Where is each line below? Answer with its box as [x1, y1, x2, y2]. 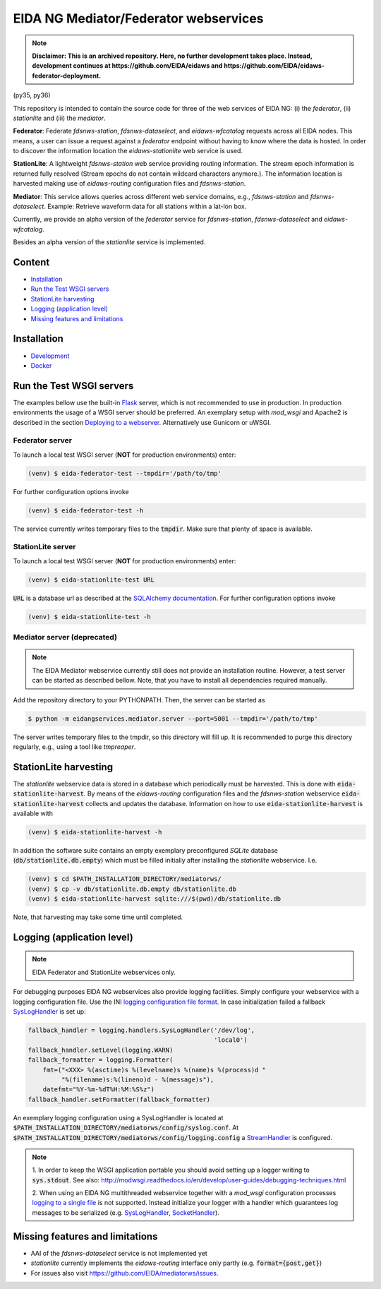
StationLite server [13, 542, 76, 552]
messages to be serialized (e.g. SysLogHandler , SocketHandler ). [32, 1208, 220, 1217]
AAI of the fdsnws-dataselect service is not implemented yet [30, 1249, 207, 1257]
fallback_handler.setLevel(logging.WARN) [28, 1045, 174, 1054]
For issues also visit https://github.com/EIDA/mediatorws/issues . [30, 1269, 219, 1277]
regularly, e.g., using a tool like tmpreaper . [13, 742, 136, 751]
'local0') [214, 1036, 248, 1044]
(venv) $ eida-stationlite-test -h [28, 613, 151, 620]
